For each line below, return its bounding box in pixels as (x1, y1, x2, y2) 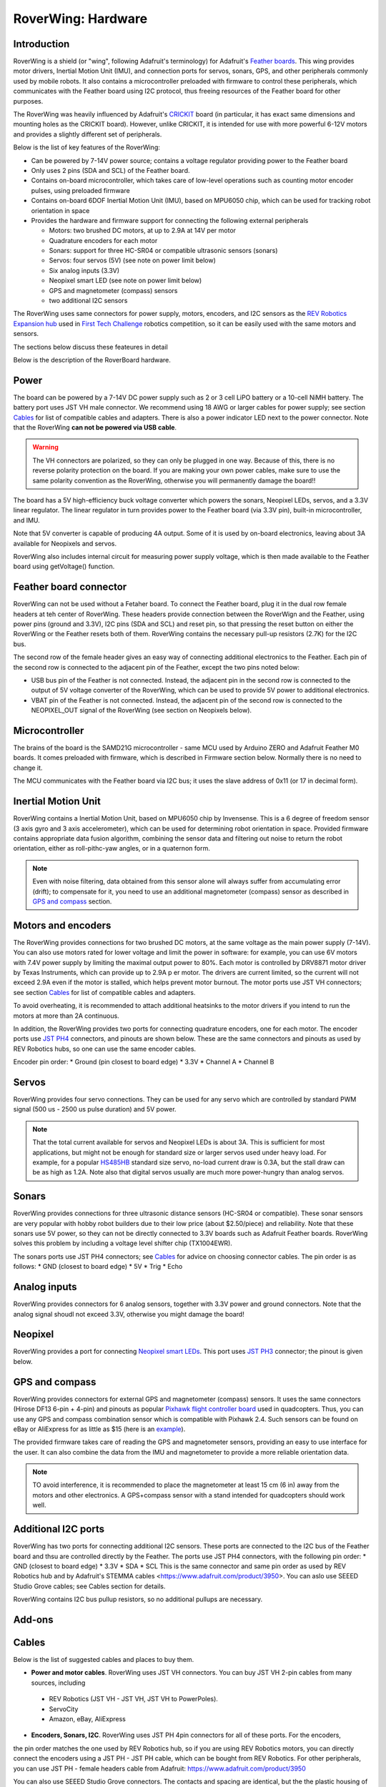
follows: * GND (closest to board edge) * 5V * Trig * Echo (13, 1262, 183, 1271)
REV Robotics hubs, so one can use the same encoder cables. (13, 1044, 197, 1053)
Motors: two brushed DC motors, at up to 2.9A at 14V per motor (49, 226, 236, 235)
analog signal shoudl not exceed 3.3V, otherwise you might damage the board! (13, 1310, 244, 1318)
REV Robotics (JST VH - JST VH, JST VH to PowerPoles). (49, 1695, 218, 1703)
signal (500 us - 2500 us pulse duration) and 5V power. (13, 1105, 177, 1114)
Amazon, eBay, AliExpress (49, 1714, 127, 1723)
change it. (13, 763, 43, 772)
